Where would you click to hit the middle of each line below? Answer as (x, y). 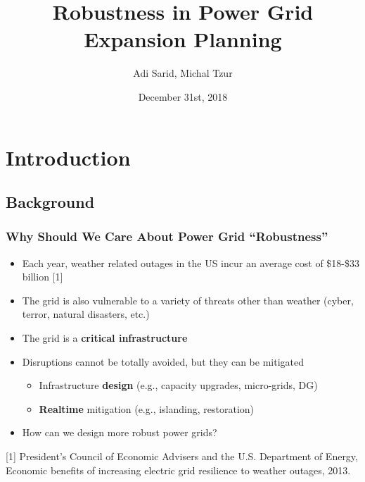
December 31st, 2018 (183, 96)
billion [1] (43, 277)
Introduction (68, 157)
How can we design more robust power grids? (120, 432)
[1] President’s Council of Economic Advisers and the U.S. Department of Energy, (182, 456)
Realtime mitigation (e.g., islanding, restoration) (147, 408)
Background (50, 202)
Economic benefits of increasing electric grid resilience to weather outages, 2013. (178, 470)
